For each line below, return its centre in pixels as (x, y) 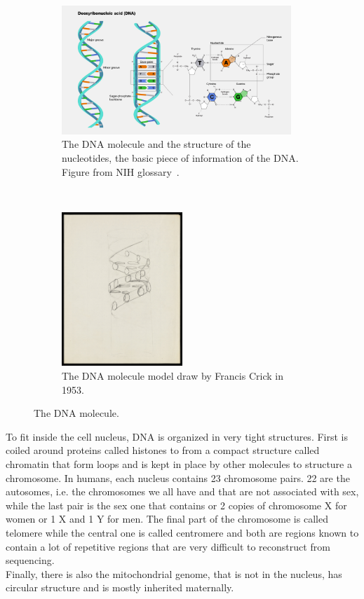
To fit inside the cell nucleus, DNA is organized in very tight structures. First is (177, 436)
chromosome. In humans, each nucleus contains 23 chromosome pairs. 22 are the (178, 477)
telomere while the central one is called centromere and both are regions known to (182, 532)
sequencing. (30, 560)
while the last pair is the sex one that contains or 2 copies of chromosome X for (176, 505)
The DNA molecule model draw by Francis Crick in (173, 375)
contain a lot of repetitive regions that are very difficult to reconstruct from (168, 546)
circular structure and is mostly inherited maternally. (120, 587)
